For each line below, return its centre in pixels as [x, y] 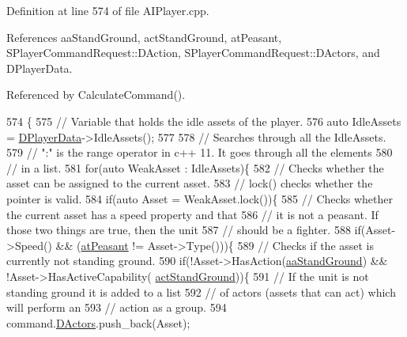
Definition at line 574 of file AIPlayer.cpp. [108, 10]
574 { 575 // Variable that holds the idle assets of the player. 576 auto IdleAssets [204, 121]
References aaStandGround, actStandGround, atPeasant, [144, 37]
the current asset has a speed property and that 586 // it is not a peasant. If [192, 214]
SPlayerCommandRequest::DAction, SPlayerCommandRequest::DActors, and [193, 53]
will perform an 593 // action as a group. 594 [117, 307]
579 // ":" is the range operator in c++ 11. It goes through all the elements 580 [200, 152]
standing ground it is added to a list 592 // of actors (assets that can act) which [201, 292]
